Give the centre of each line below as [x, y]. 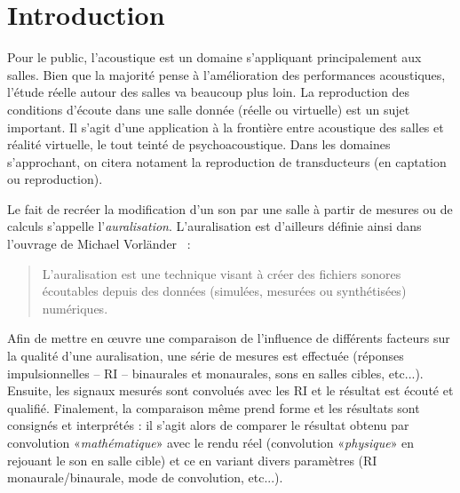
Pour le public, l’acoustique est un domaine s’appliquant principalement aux [214, 57]
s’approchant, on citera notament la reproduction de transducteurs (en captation [227, 161]
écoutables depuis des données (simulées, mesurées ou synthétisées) [224, 291]
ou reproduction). [55, 179]
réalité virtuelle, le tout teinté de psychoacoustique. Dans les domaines [199, 144]
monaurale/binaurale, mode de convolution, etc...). [145, 477]
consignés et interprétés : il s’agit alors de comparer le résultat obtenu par [208, 425]
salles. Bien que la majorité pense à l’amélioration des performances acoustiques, [226, 74]
